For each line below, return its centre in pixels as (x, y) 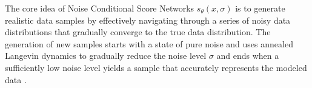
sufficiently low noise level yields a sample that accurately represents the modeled (156, 67)
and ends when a (248, 56)
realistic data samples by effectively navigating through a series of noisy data (148, 20)
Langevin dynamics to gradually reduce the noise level (106, 56)
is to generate (260, 8)
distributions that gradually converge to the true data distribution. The (138, 32)
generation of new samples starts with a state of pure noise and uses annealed (149, 43)
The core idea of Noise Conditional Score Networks (100, 8)
